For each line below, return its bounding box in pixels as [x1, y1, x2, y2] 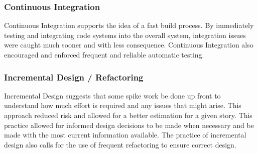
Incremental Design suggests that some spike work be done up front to [4, 90, 221, 100]
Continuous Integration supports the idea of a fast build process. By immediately [4, 20, 254, 30]
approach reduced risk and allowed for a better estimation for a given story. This [4, 110, 252, 120]
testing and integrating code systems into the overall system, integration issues [4, 29, 246, 40]
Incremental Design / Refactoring [4, 70, 144, 83]
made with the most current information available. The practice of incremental [4, 129, 246, 140]
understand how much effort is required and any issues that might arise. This [4, 100, 241, 110]
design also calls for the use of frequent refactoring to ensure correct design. [4, 139, 236, 149]
